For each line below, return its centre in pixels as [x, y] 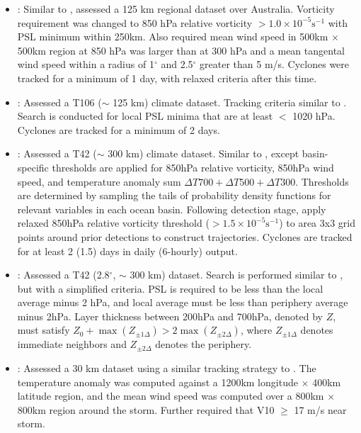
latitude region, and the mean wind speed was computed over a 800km [171, 396]
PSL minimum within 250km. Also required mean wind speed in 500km [173, 36]
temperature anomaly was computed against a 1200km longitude [157, 382]
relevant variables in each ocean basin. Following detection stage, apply [172, 209]
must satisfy [44, 330]
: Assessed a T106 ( [59, 102]
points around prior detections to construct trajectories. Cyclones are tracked [185, 236]
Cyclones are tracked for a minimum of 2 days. [119, 129]
